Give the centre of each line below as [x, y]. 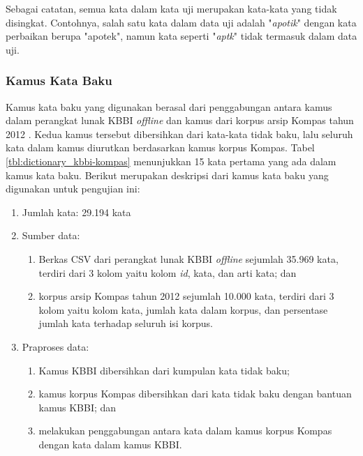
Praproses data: [55, 346]
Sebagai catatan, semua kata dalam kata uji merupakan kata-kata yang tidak [171, 8]
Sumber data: [51, 235]
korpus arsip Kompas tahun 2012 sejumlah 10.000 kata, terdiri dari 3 [186, 296]
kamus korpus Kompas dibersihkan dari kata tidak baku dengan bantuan [195, 394]
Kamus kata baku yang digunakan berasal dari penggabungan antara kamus [169, 106]
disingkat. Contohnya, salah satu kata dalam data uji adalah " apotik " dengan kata [181, 22]
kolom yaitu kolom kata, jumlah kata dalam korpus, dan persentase [183, 309]
